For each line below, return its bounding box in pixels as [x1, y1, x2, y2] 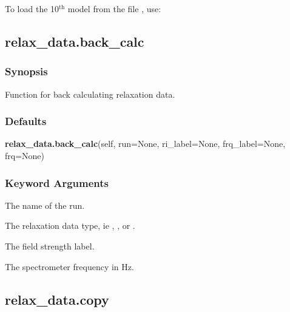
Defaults [5, 114, 47, 129]
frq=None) [5, 149, 45, 161]
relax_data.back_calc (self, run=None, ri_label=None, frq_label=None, [5, 137, 286, 150]
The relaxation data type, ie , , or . [5, 219, 135, 232]
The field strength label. [5, 240, 95, 252]
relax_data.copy [5, 290, 109, 308]
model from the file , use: [67, 2, 161, 15]
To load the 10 [5, 2, 59, 15]
